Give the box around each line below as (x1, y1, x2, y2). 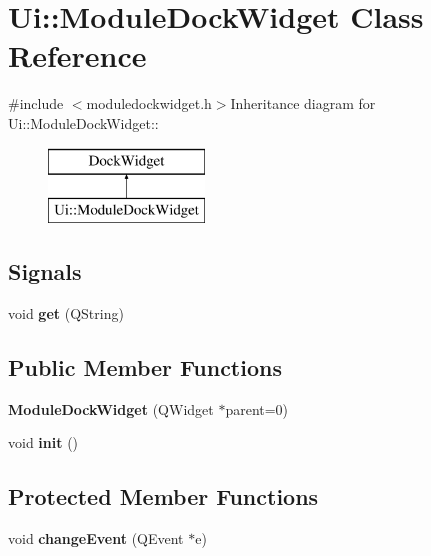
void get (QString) (8, 302, 124, 323)
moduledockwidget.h (86, 93, 212, 114)
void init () (8, 432, 79, 453)
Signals (8, 256, 82, 287)
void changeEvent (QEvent (8, 528, 184, 549)
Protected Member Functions (8, 481, 319, 512)
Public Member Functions (8, 351, 282, 382)
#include (8, 93, 64, 114)
